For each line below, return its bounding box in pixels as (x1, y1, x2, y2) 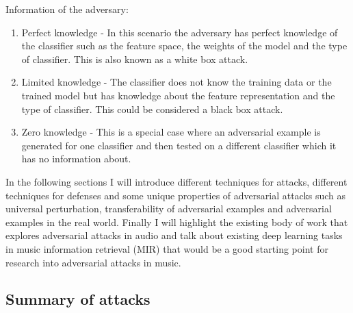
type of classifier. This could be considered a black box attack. (21, 101, 283, 116)
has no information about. (21, 151, 131, 166)
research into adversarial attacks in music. (5, 255, 181, 269)
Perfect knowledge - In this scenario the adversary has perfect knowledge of (21, 25, 338, 39)
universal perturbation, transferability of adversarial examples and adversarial (5, 201, 332, 216)
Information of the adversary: (5, 2, 129, 16)
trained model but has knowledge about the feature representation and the (21, 88, 335, 102)
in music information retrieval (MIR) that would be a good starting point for (5, 241, 328, 255)
